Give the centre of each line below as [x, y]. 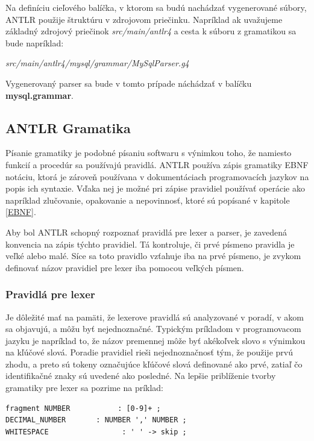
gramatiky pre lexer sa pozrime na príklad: [85, 388]
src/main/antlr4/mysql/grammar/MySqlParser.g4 [97, 63]
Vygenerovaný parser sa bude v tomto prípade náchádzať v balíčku [129, 83]
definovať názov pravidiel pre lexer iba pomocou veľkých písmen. [125, 267]
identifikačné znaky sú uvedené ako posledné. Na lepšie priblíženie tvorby [141, 376]
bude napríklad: [35, 42]
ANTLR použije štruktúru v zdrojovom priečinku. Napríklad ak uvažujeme [144, 19]
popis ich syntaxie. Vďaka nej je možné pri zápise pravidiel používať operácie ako [155, 188]
